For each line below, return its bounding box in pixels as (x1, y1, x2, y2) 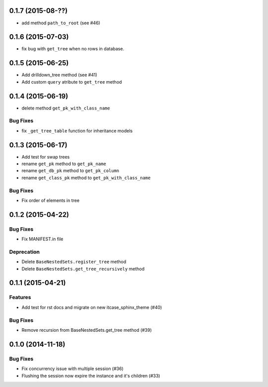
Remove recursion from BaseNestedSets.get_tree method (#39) (21, 327, 152, 333)
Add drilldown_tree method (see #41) (21, 72, 97, 78)
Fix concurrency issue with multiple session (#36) (21, 366, 124, 372)
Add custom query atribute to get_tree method (21, 79, 122, 85)
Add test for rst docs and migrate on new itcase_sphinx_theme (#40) (21, 304, 162, 310)
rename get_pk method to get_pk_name (21, 161, 106, 167)
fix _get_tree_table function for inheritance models (21, 127, 133, 134)
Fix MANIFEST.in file (21, 236, 64, 242)
